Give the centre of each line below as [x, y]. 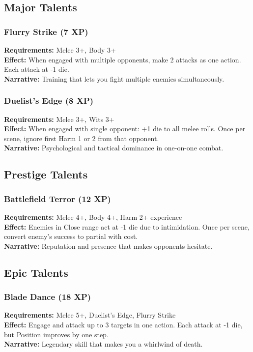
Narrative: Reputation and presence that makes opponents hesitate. [108, 246]
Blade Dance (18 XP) [48, 297]
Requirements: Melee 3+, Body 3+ [60, 50]
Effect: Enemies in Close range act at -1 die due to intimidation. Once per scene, [127, 226]
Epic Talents [36, 272]
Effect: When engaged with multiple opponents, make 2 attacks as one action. [123, 59]
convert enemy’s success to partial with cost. [71, 236]
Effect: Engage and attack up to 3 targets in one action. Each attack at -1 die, [123, 324]
